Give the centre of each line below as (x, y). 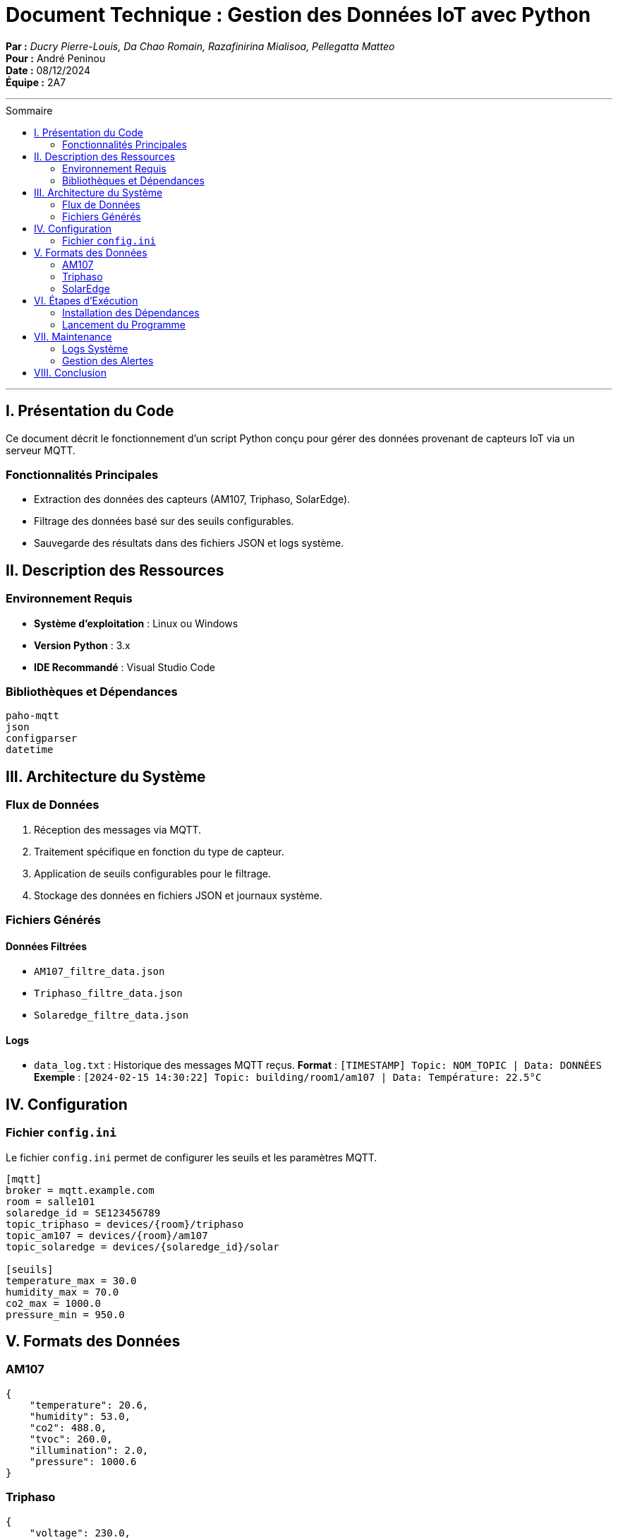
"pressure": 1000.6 (83, 1461)
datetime (30, 750)
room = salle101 (50, 1201)
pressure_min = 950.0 (65, 1314)
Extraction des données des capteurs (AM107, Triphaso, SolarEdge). (192, 499)
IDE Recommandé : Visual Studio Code (125, 667)
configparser (42, 739)
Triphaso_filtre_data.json (108, 994)
